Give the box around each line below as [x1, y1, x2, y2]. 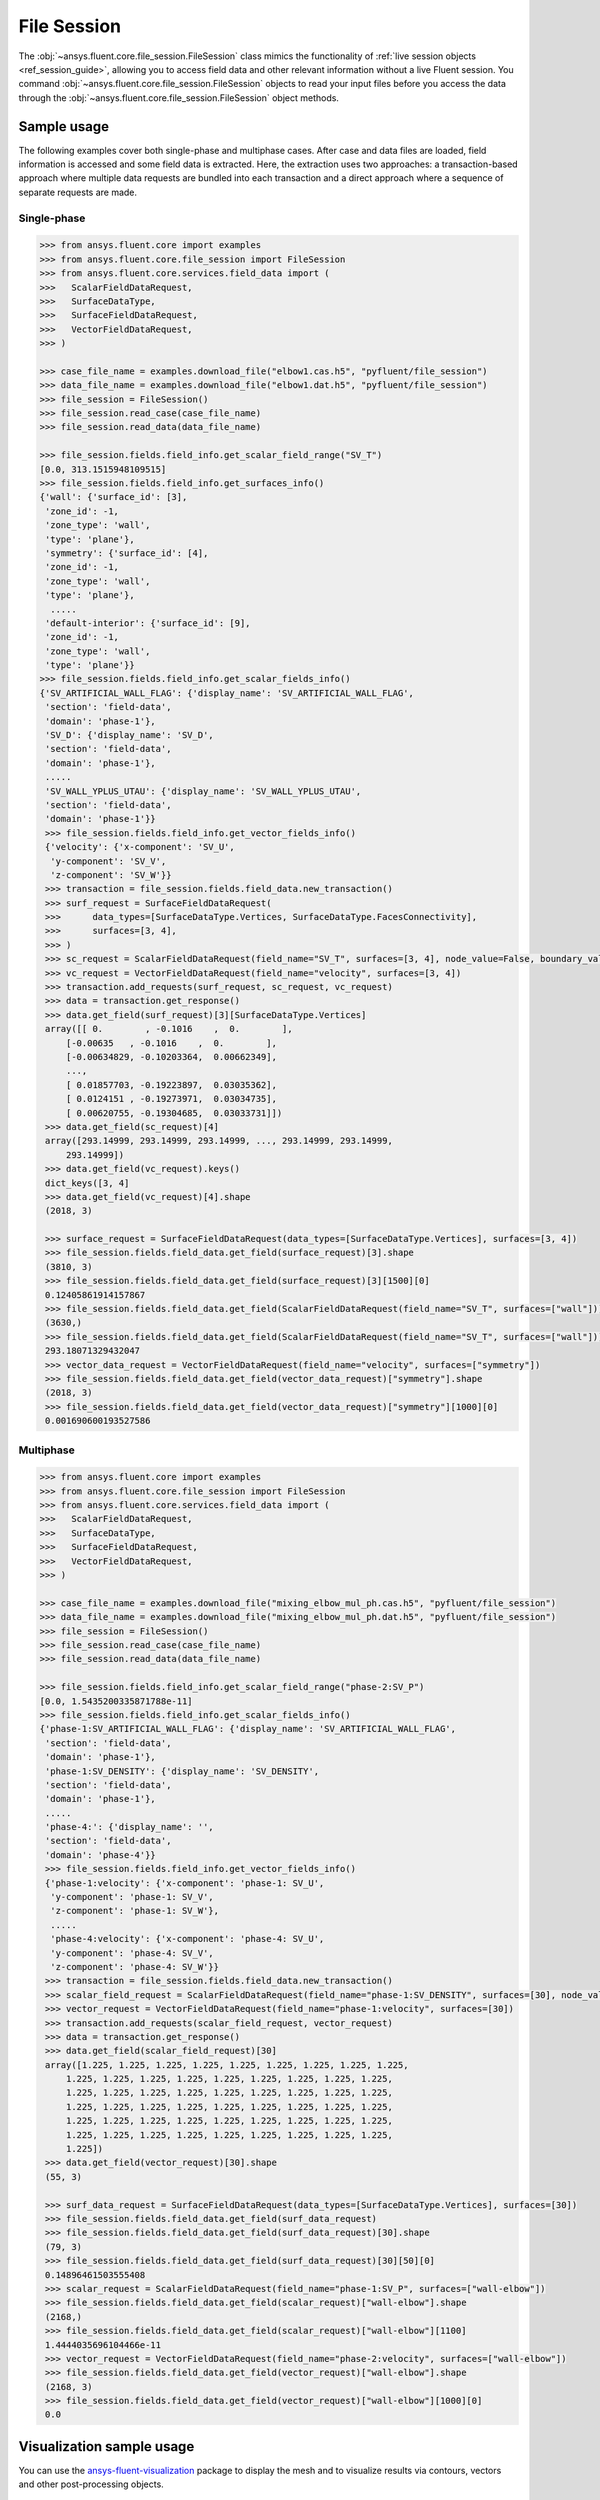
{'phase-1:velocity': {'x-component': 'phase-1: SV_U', [45, 1877, 325, 1889]
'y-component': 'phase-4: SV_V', [50, 1947, 214, 1959]
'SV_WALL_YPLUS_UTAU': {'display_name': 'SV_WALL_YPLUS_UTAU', [45, 785, 362, 797]
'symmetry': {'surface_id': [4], [45, 547, 209, 559]
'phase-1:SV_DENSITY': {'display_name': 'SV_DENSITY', [45, 1765, 320, 1777]
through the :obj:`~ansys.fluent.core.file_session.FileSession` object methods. [18, 91, 340, 104]
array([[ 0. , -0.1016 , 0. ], [45, 1023, 294, 1035]
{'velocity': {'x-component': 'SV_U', [45, 841, 235, 853]
